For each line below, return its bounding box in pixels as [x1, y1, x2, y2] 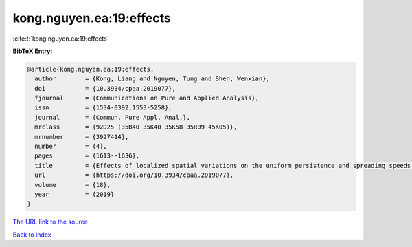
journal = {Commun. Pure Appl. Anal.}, [34, 114, 190, 121]
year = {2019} [34, 191, 115, 198]
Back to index [12, 230, 51, 239]
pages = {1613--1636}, [34, 152, 140, 160]
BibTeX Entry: [12, 47, 53, 55]
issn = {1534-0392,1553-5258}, [34, 104, 172, 111]
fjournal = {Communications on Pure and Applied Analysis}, [34, 94, 260, 103]
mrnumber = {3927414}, [34, 133, 129, 140]
